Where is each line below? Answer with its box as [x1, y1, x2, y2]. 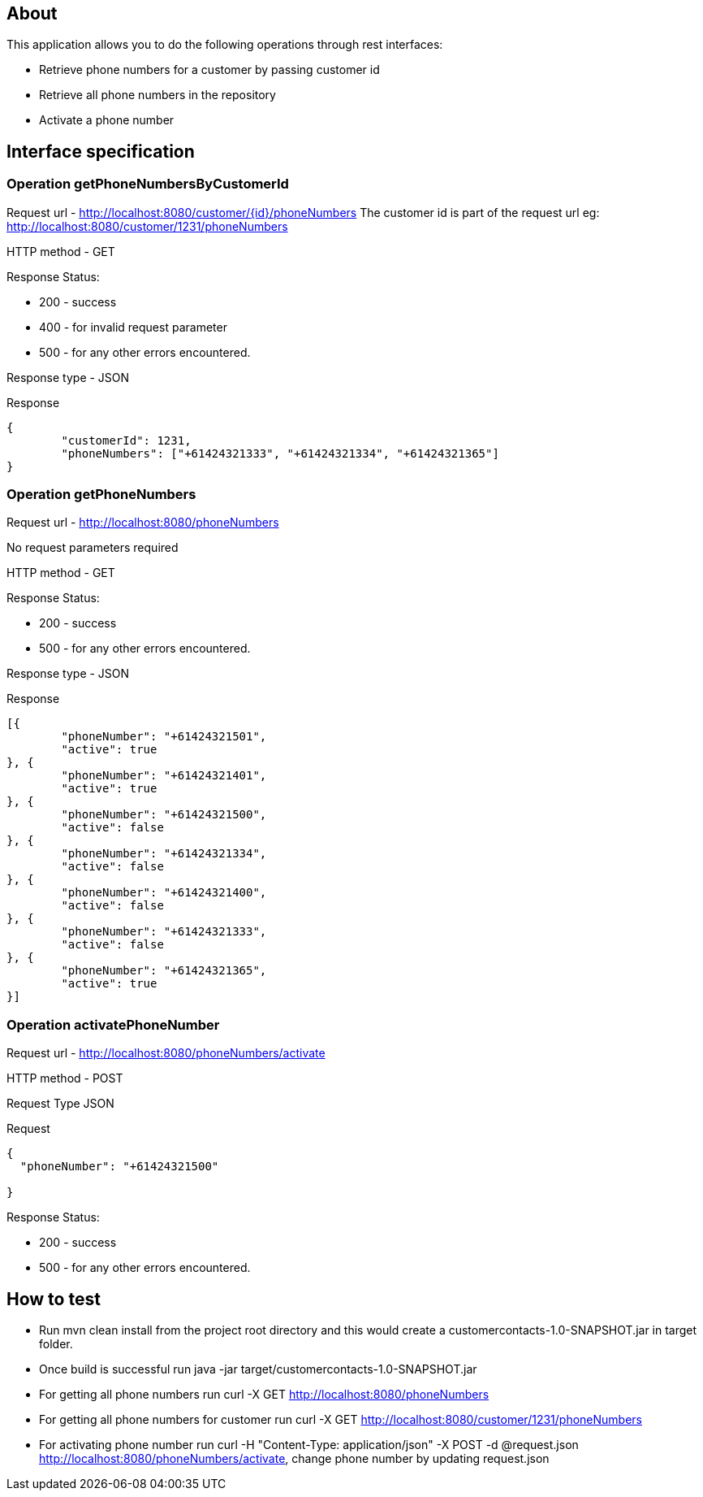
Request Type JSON [6, 1096, 114, 1111]
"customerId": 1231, [61, 433, 192, 447]
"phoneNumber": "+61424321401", [61, 769, 267, 783]
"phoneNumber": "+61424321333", [61, 925, 267, 939]
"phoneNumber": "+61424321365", [61, 964, 267, 978]
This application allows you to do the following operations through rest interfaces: [6, 37, 443, 52]
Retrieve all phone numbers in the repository [39, 88, 276, 102]
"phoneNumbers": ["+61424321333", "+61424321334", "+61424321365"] [61, 446, 499, 460]
